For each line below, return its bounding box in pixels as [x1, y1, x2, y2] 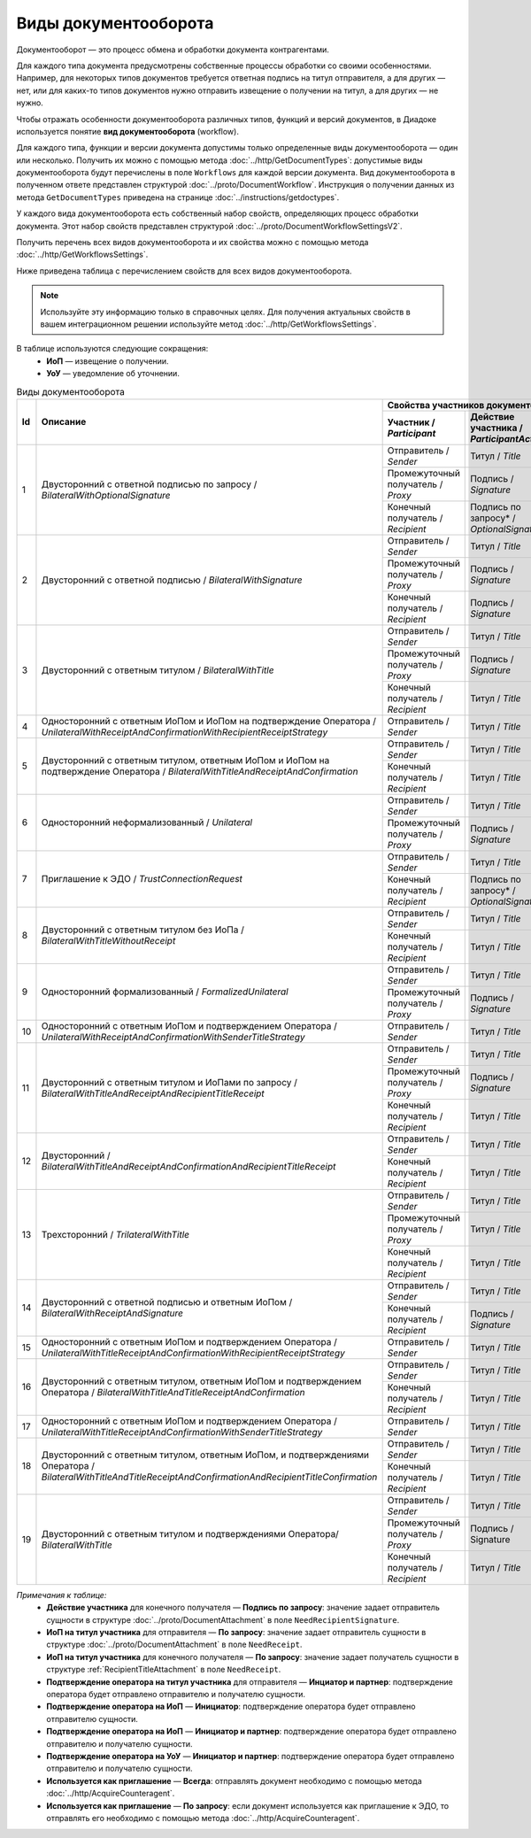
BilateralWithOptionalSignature [41, 489, 172, 501]
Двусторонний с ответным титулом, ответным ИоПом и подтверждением [41, 1375, 362, 1387]
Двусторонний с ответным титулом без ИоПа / [41, 923, 245, 936]
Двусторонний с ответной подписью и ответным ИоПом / [41, 1296, 293, 1309]
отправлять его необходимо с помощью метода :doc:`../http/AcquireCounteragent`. [46, 1812, 360, 1823]
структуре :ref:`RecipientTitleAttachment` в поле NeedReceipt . [46, 1664, 281, 1675]
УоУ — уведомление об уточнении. [46, 368, 181, 379]
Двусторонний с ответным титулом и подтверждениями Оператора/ [41, 1527, 340, 1540]
